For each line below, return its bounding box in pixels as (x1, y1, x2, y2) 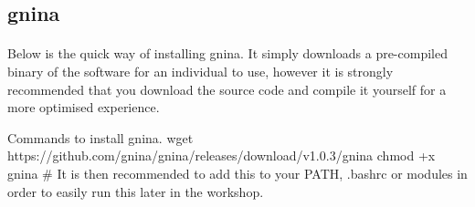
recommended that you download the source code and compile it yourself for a (7, 79, 447, 98)
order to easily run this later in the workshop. (7, 181, 264, 201)
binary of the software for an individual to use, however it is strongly (7, 61, 394, 80)
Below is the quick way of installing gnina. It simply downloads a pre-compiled (7, 44, 448, 63)
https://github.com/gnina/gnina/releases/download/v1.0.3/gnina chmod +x (7, 146, 436, 165)
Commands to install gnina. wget (7, 128, 194, 147)
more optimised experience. (7, 98, 160, 117)
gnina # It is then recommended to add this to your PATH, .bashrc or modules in (7, 163, 468, 182)
